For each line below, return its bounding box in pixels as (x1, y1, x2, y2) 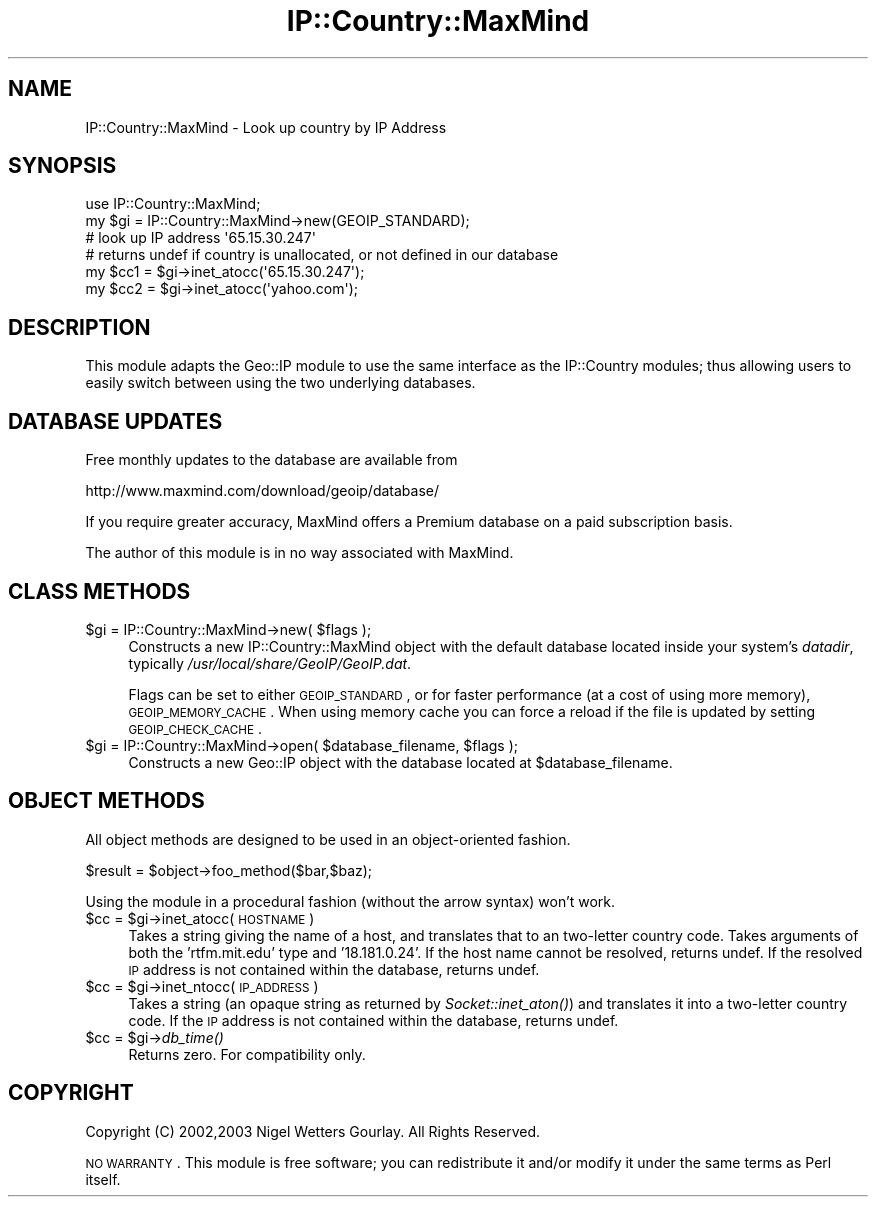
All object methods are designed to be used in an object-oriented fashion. (85, 830, 571, 848)
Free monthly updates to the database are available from (85, 451, 458, 469)
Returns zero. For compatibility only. (128, 1045, 366, 1063)
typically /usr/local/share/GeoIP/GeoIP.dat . (128, 654, 412, 672)
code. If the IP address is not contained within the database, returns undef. (128, 1011, 619, 1029)
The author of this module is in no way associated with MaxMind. (85, 544, 514, 562)
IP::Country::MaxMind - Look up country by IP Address (85, 118, 447, 136)
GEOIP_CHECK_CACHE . (128, 719, 262, 737)
